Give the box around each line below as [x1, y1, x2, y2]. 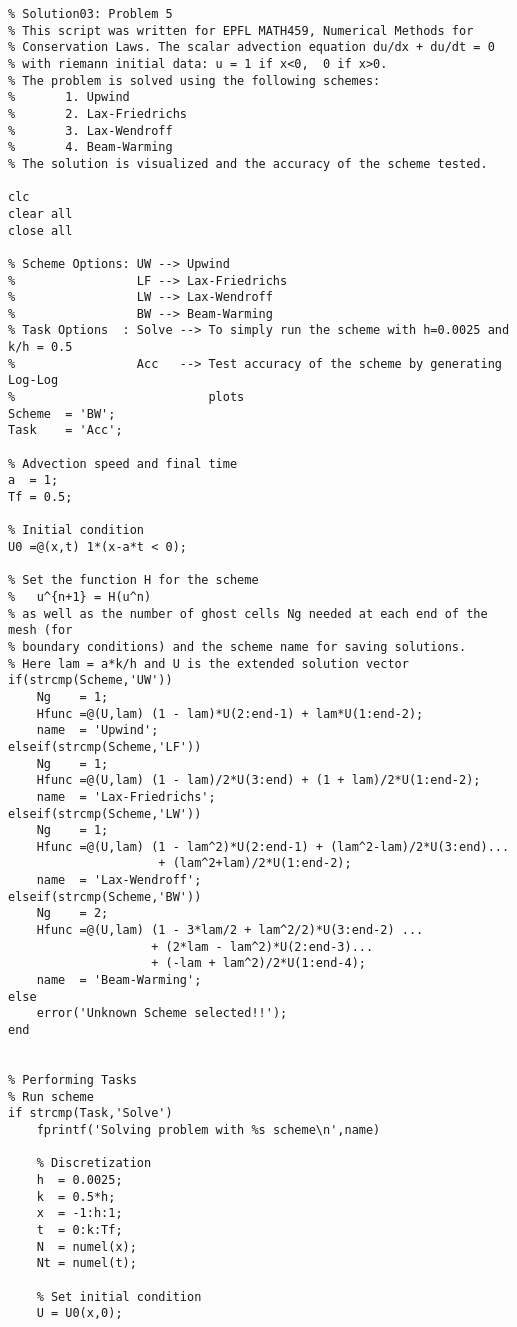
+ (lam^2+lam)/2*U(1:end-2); [158, 856, 352, 871]
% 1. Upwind [8, 90, 130, 105]
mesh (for [8, 623, 73, 638]
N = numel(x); [36, 1239, 137, 1254]
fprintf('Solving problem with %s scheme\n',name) [36, 1122, 381, 1137]
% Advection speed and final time [8, 456, 238, 471]
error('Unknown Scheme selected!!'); [36, 1006, 288, 1021]
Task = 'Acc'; [8, 423, 123, 438]
